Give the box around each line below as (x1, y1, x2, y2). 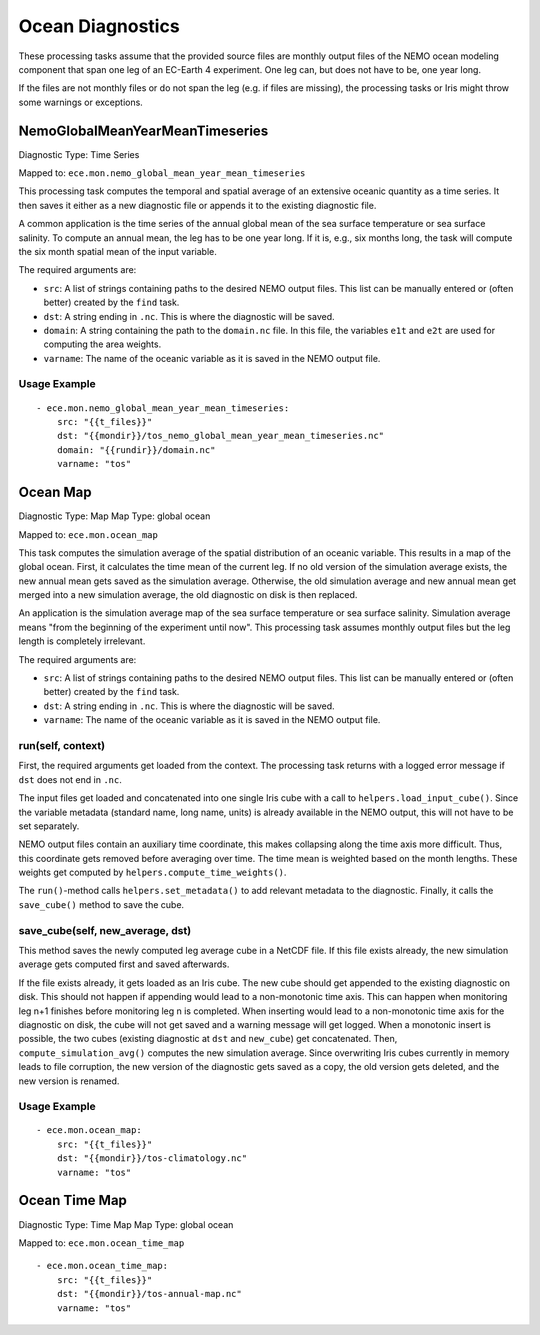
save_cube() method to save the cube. (18, 898, 185, 910)
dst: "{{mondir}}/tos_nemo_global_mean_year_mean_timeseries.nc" (56, 430, 385, 442)
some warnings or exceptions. (18, 96, 144, 108)
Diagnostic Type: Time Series (18, 148, 140, 160)
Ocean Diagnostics (18, 15, 180, 37)
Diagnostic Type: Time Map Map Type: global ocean (18, 1218, 234, 1230)
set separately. (18, 820, 80, 832)
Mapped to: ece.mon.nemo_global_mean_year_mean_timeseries (18, 167, 306, 179)
